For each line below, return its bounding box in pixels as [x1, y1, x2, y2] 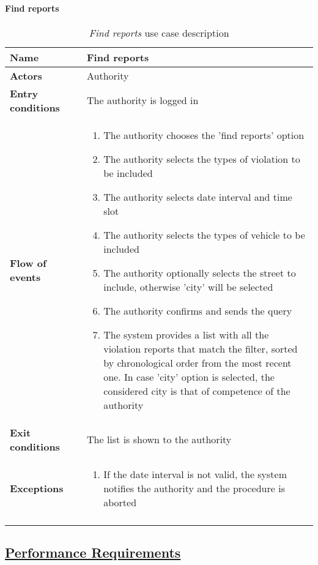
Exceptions [10, 481, 64, 495]
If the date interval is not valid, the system [103, 466, 287, 481]
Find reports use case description [89, 25, 229, 40]
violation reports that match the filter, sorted [103, 341, 298, 356]
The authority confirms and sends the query [103, 303, 292, 318]
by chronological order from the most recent [103, 355, 292, 370]
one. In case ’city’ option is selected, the [103, 369, 275, 384]
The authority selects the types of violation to [103, 151, 300, 166]
